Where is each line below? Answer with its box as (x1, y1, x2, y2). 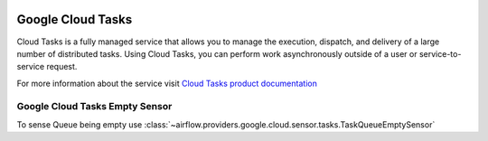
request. (46, 61, 78, 72)
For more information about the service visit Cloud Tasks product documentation (16, 78, 318, 89)
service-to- (418, 48, 462, 59)
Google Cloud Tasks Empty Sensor (16, 100, 173, 113)
